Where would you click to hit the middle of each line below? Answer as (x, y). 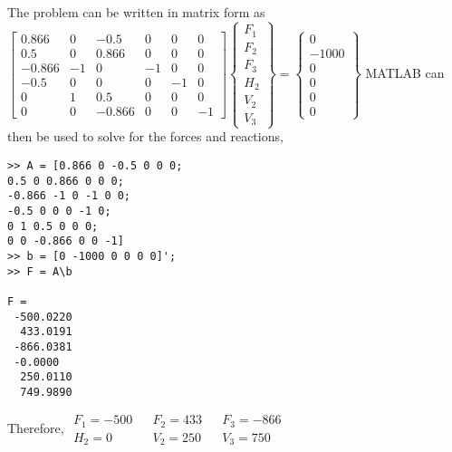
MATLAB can (405, 73)
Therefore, (36, 428)
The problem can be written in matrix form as (136, 12)
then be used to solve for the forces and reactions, (145, 136)
